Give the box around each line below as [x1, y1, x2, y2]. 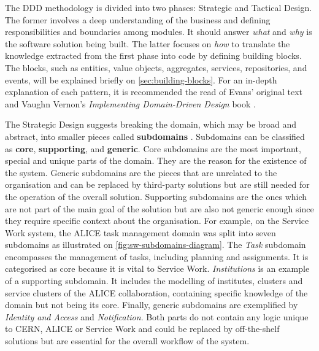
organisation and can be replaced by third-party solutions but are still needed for [5, 178, 310, 191]
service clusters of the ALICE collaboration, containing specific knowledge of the [5, 286, 308, 299]
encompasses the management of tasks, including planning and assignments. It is [5, 250, 309, 263]
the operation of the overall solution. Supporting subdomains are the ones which [5, 190, 307, 202]
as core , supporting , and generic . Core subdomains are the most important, [5, 142, 301, 155]
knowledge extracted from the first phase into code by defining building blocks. [5, 49, 302, 62]
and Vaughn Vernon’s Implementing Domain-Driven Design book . [5, 97, 256, 110]
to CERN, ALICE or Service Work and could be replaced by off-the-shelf [5, 322, 280, 335]
